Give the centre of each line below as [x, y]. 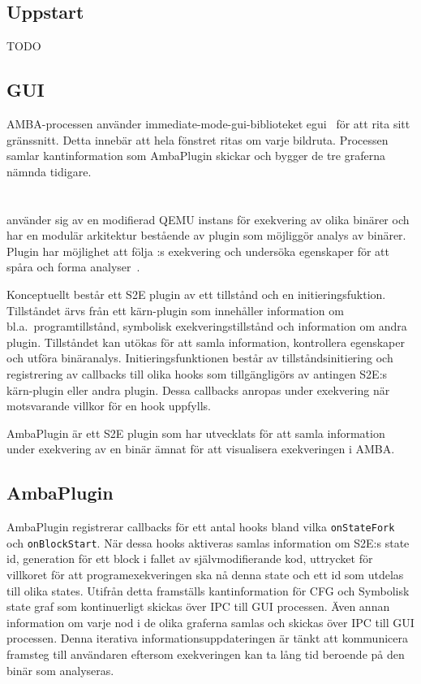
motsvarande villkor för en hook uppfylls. [109, 406]
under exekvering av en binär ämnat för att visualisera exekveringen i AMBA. [201, 449]
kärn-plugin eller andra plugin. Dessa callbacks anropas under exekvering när [198, 390]
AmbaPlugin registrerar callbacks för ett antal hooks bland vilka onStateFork [201, 527]
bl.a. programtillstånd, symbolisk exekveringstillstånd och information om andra [207, 326]
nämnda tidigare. [49, 171]
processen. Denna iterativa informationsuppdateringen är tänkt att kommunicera [207, 638]
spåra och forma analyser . [73, 267]
